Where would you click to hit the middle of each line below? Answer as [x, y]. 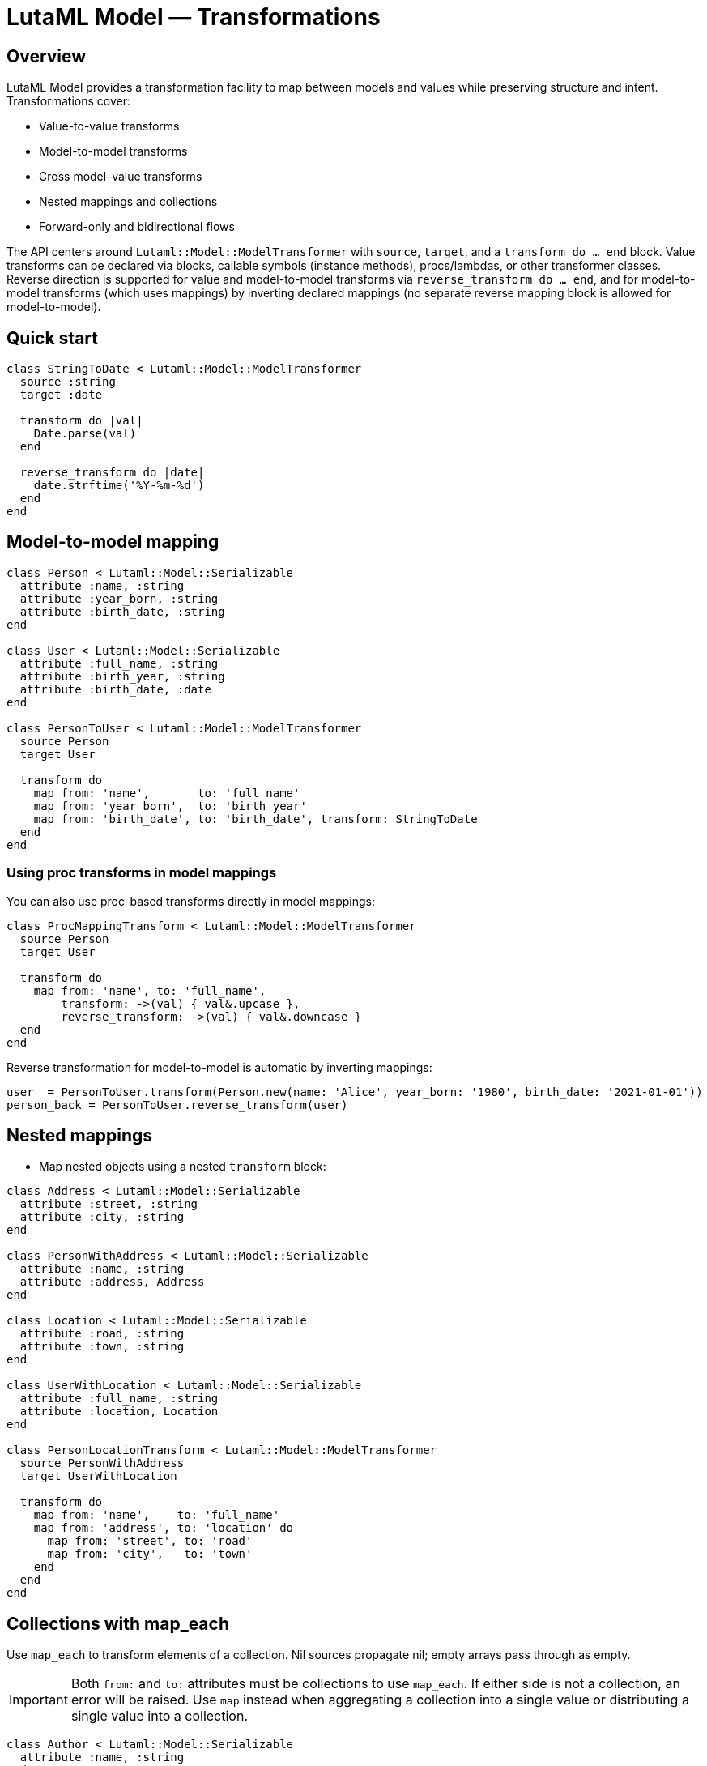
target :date [61, 395]
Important [38, 1700]
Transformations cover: [68, 101]
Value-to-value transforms [109, 126]
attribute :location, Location [119, 1412]
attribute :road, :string [102, 1334]
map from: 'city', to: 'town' [150, 1554]
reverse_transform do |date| [112, 473]
